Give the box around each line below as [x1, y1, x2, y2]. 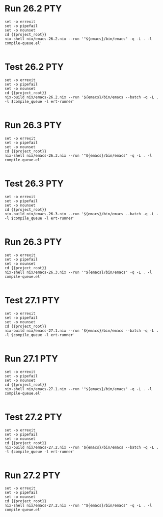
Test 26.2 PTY [4, 61, 64, 73]
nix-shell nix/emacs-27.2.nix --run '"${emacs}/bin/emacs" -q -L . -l [4, 503, 152, 508]
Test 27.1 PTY [4, 294, 60, 306]
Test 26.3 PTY [4, 178, 64, 189]
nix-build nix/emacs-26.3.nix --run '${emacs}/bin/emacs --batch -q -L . [4, 211, 159, 216]
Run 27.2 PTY [4, 470, 61, 481]
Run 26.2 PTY [4, 3, 62, 14]
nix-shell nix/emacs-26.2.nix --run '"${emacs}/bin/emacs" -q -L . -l [4, 36, 152, 41]
